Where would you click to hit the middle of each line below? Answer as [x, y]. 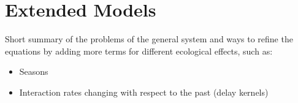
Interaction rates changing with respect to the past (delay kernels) [144, 92]
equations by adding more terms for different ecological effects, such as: [139, 51]
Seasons [34, 71]
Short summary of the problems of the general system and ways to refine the [149, 39]
